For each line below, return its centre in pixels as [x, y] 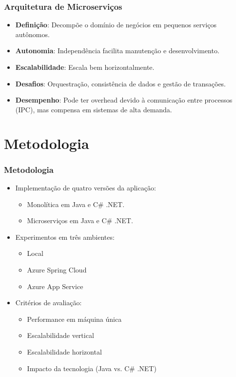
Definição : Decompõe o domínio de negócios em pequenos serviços [116, 25]
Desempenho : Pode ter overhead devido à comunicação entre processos [124, 100]
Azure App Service [55, 286]
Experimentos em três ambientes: [65, 237]
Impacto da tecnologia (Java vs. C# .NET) [92, 368]
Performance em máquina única [74, 319]
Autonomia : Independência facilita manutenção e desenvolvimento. [117, 51]
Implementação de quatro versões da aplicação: [86, 187]
